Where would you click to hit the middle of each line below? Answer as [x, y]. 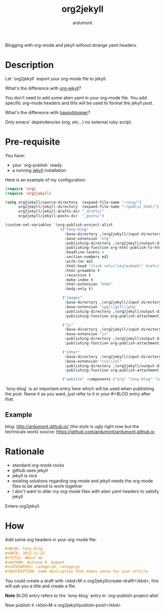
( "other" [71, 352]
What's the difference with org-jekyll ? [43, 88]
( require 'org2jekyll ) [28, 193]
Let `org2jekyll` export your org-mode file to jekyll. [56, 78]
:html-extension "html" [89, 284]
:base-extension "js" [87, 334]
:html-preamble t [82, 271]
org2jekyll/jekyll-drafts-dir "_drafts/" [61, 212]
